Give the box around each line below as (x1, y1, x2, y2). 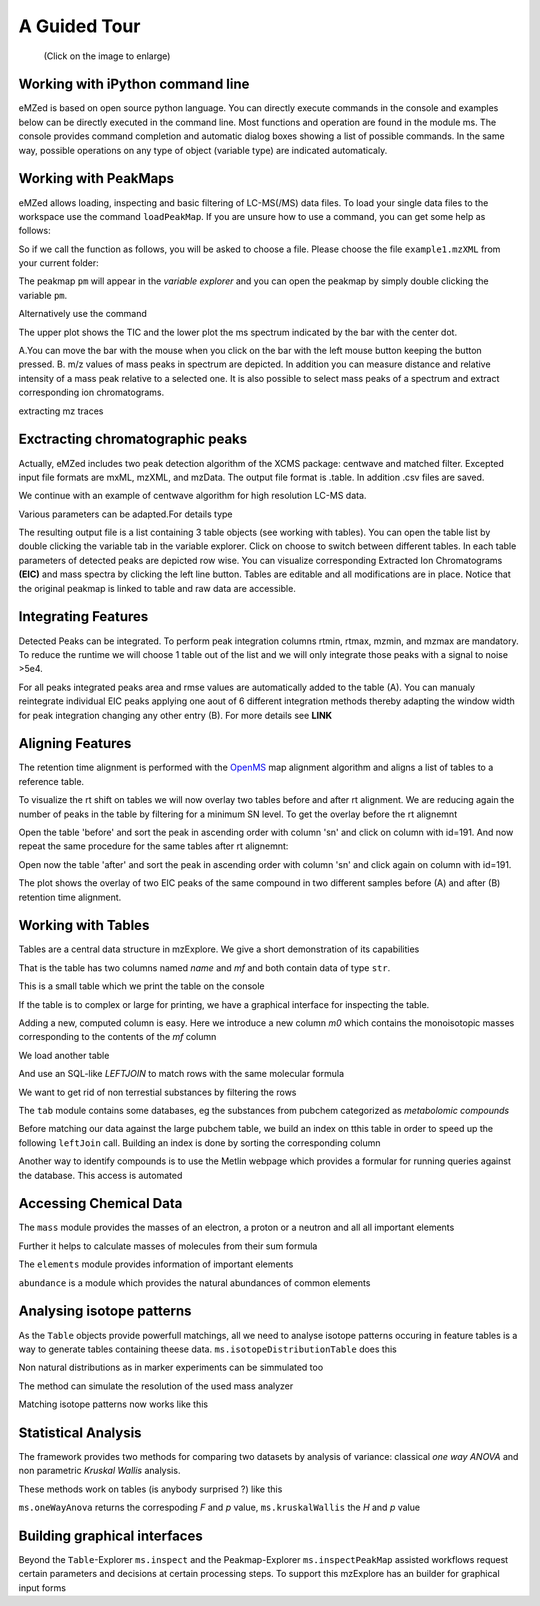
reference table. (18, 775, 85, 787)
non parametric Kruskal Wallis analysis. (18, 1465, 181, 1477)
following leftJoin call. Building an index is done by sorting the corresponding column (18, 1136, 381, 1149)
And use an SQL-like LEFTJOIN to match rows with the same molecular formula (18, 1068, 345, 1080)
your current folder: (18, 257, 99, 269)
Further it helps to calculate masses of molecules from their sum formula (18, 1240, 318, 1252)
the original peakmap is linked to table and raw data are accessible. (18, 582, 297, 594)
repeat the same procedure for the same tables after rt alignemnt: (18, 840, 289, 852)
